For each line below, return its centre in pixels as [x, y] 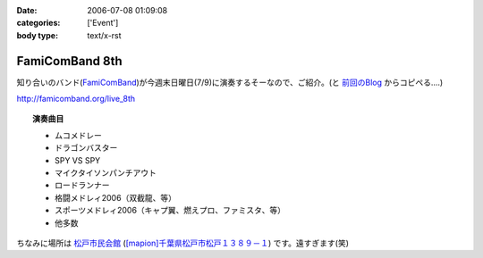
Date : [27, 10]
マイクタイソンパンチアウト [106, 173]
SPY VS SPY [78, 160]
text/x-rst [104, 35]
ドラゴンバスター [86, 148]
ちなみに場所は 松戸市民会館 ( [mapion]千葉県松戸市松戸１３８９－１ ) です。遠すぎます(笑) [182, 243]
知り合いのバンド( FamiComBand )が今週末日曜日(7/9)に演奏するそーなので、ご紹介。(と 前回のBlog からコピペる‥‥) [230, 82]
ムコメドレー [78, 135]
